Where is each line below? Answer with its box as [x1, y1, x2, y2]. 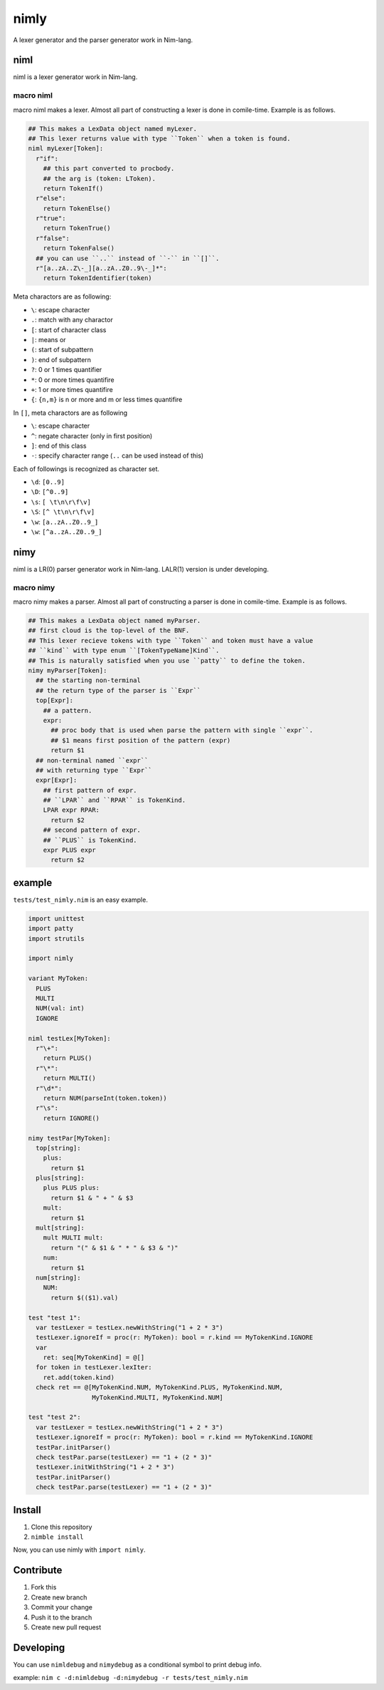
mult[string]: [36, 1224, 85, 1232]
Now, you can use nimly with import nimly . [13, 1545, 146, 1554]
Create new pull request [31, 1622, 102, 1632]
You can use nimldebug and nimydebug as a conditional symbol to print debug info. [13, 1660, 262, 1669]
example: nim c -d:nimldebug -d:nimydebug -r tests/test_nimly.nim [13, 1674, 248, 1682]
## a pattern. [43, 706, 92, 714]
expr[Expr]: [36, 776, 78, 784]
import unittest [28, 914, 85, 922]
